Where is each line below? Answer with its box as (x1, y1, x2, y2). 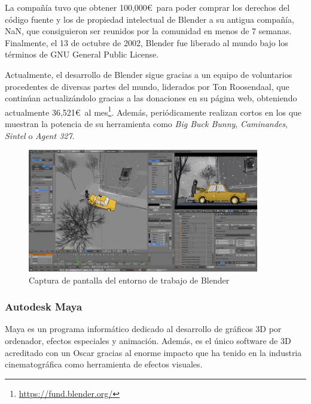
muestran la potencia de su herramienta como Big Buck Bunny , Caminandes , (5, 117, 288, 129)
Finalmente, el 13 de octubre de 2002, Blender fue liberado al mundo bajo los (5, 36, 288, 49)
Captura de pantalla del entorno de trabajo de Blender (29, 273, 230, 286)
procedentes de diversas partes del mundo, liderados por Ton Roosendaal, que (5, 80, 289, 92)
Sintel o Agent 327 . (5, 129, 75, 141)
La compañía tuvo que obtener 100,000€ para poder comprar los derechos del (5, 1, 290, 13)
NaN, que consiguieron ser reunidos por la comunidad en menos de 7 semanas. (5, 25, 292, 37)
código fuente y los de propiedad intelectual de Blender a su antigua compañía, (5, 13, 294, 25)
